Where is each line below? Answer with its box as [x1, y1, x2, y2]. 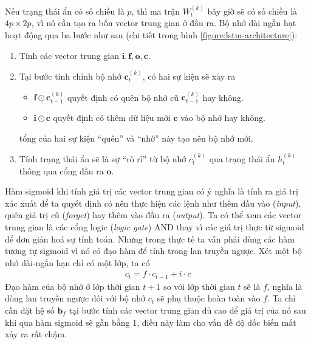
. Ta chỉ [267, 292, 296, 304]
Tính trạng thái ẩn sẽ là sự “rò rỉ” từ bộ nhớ [19, 153, 186, 165]
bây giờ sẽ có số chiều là [207, 4, 298, 17]
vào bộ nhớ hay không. [180, 111, 265, 123]
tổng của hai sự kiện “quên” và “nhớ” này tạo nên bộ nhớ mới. [19, 131, 253, 144]
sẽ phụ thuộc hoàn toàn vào [157, 292, 261, 304]
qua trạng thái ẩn [209, 153, 275, 165]
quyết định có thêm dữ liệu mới [53, 111, 171, 123]
